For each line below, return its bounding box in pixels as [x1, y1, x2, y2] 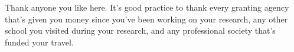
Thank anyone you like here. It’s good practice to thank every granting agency [5, 1, 289, 13]
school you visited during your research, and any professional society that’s [5, 24, 276, 37]
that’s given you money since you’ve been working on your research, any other [5, 12, 288, 25]
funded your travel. [5, 35, 74, 48]
